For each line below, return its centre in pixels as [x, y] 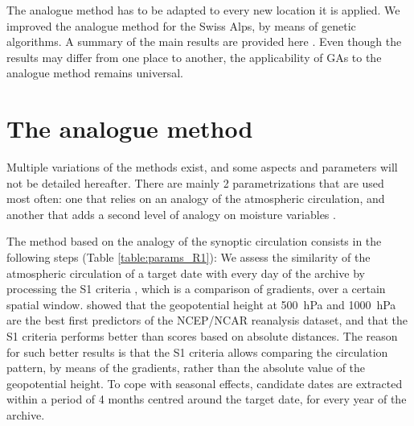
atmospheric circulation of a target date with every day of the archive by [186, 273]
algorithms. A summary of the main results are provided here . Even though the [204, 41]
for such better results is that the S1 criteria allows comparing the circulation [197, 352]
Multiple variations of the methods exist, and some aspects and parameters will [202, 167]
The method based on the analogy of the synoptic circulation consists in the [194, 241]
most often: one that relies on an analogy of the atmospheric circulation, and [196, 199]
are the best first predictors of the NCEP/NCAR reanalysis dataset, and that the [207, 320]
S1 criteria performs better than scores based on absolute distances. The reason [202, 336]
